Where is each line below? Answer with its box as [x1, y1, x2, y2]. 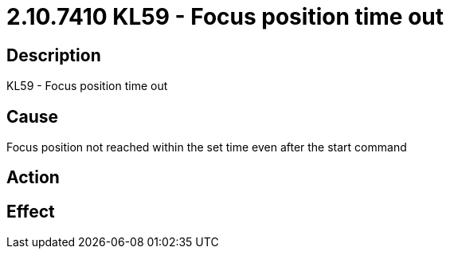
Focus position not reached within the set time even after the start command [6, 140, 407, 155]
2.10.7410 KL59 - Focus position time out [6, 3, 444, 30]
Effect [6, 201, 55, 222]
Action [6, 167, 60, 188]
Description [6, 45, 101, 65]
